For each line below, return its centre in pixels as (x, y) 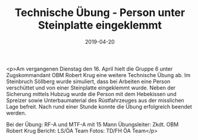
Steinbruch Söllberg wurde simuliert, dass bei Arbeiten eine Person (88, 81)
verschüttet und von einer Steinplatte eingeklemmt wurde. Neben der (91, 87)
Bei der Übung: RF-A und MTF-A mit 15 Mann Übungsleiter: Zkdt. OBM (92, 124)
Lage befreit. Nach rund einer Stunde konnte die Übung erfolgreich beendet (99, 106)
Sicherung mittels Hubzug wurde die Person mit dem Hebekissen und (91, 94)
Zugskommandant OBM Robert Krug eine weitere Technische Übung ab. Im (98, 75)
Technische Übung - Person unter (100, 13)
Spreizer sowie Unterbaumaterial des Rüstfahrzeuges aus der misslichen (95, 100)
